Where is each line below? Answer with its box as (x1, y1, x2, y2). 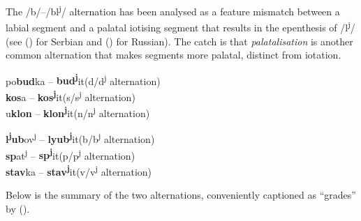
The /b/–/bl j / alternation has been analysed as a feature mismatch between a (6, 2, 340, 18)
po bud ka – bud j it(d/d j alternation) (6, 71, 161, 88)
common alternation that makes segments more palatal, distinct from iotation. (6, 47, 341, 62)
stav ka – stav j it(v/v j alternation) (6, 162, 152, 178)
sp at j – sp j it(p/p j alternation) (6, 146, 135, 162)
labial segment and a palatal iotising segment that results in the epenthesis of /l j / (6, 18, 355, 34)
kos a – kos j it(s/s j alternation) (6, 87, 135, 104)
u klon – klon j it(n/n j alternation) (6, 104, 150, 120)
